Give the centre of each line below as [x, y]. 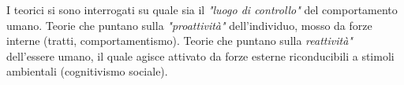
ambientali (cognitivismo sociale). [87, 71]
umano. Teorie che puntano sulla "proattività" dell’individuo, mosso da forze [189, 25]
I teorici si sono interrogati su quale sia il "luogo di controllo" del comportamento [202, 9]
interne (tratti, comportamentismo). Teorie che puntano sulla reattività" [180, 41]
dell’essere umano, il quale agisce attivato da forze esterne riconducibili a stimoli [200, 55]
